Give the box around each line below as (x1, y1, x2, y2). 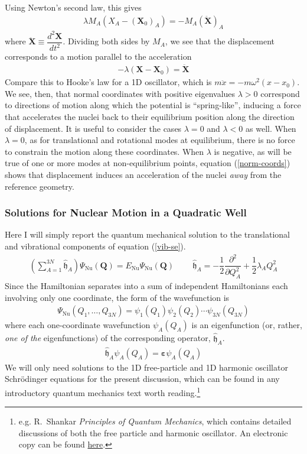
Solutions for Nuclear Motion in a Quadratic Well (5, 205, 247, 220)
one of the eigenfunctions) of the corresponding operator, (5, 332, 211, 344)
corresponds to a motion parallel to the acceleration (5, 50, 192, 63)
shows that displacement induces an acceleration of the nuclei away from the (5, 168, 282, 180)
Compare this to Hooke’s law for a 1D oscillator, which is (5, 76, 212, 88)
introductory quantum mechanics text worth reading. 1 (5, 384, 201, 398)
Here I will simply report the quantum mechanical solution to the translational (5, 228, 290, 241)
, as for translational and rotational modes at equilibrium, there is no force (24, 134, 295, 146)
